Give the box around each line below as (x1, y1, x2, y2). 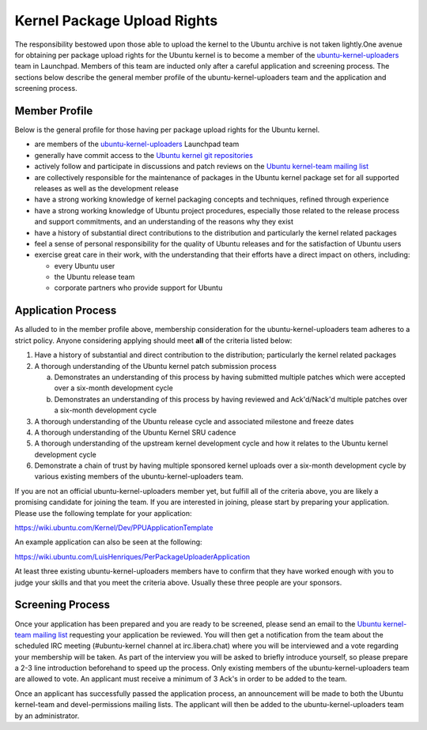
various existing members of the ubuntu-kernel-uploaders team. (34, 472, 244, 481)
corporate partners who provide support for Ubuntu (54, 283, 223, 292)
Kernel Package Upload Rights (14, 12, 218, 29)
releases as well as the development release (34, 183, 179, 193)
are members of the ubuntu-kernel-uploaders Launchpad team (34, 139, 240, 149)
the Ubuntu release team (54, 273, 135, 282)
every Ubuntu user (54, 261, 115, 270)
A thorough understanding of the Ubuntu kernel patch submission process (34, 361, 277, 371)
